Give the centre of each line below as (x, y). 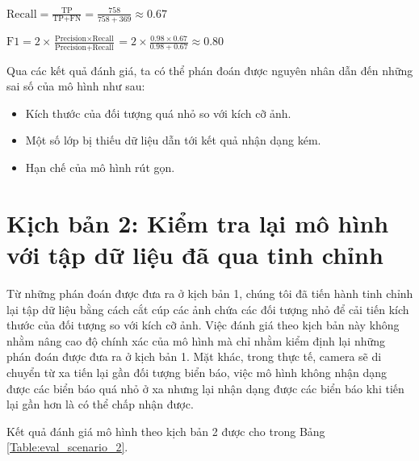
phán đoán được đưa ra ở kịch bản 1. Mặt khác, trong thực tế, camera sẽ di (194, 356)
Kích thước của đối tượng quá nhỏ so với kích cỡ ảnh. (158, 113)
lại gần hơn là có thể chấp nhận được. (100, 404)
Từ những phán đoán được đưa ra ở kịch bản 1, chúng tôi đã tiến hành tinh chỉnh (210, 293)
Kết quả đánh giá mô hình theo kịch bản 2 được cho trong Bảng (166, 431)
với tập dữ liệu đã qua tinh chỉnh (195, 254)
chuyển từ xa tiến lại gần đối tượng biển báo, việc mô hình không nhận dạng (197, 372)
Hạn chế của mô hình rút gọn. (100, 168)
